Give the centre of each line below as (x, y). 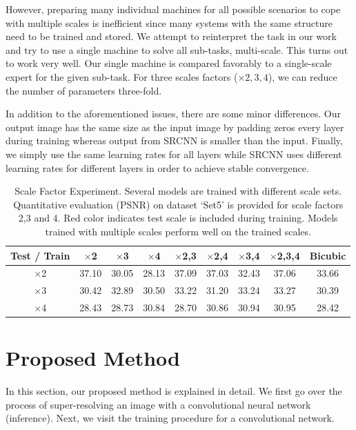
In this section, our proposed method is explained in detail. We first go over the (174, 391)
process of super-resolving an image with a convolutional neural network (158, 404)
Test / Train (40, 255)
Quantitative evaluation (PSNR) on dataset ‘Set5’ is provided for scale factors (178, 204)
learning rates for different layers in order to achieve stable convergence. (157, 167)
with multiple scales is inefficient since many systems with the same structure (169, 22)
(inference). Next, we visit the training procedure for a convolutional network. (170, 418)
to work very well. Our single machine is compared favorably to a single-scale (169, 63)
